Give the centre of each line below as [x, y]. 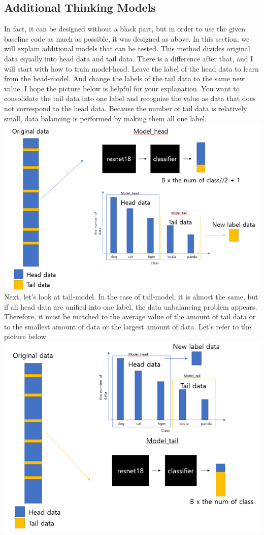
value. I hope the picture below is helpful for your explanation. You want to [122, 88]
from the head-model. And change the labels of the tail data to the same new [124, 78]
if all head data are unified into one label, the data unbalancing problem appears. [131, 306]
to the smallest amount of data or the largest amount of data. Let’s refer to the [128, 326]
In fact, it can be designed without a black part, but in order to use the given [125, 29]
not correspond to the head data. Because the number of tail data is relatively [126, 108]
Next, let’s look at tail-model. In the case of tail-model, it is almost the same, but [131, 297]
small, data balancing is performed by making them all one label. [106, 118]
